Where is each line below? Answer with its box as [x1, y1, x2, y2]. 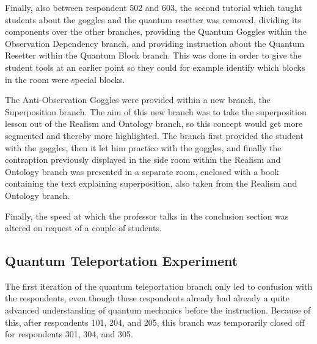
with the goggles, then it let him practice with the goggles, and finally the [5, 141, 282, 154]
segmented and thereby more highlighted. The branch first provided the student [5, 129, 304, 142]
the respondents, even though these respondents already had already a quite [5, 292, 290, 304]
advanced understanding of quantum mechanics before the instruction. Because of [5, 304, 311, 317]
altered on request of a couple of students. [5, 221, 162, 234]
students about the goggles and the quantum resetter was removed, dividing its [5, 13, 301, 26]
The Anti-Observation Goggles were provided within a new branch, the [5, 93, 271, 106]
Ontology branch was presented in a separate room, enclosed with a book [5, 165, 279, 177]
